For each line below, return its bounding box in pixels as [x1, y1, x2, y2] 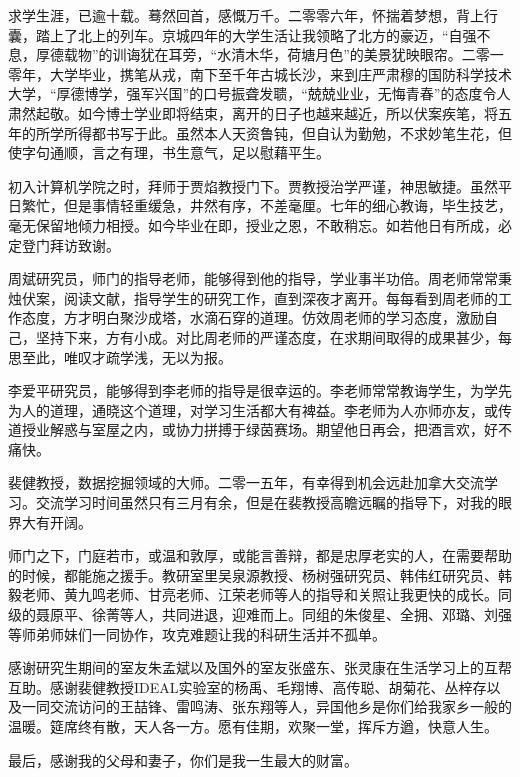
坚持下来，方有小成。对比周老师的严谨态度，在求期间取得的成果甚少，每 [35, 326, 512, 347]
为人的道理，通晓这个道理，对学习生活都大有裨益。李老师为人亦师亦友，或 [8, 399, 498, 420]
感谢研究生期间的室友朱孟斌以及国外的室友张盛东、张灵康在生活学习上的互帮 [8, 657, 512, 678]
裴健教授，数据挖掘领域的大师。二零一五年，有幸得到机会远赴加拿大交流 [8, 472, 484, 493]
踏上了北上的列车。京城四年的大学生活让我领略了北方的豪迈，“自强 [35, 24, 477, 45]
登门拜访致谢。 [21, 234, 120, 255]
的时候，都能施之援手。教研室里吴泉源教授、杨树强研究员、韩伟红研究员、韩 [8, 564, 512, 585]
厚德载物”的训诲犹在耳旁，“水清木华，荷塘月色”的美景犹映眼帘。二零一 [35, 44, 504, 65]
